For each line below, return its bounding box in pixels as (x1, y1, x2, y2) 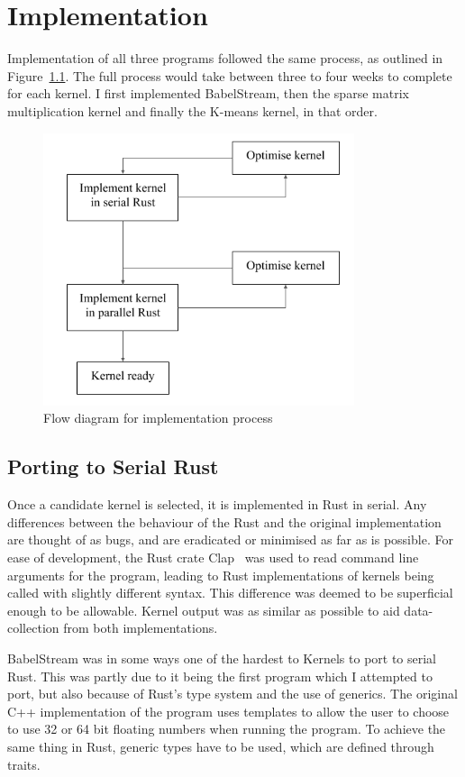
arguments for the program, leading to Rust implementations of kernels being (7, 565, 434, 584)
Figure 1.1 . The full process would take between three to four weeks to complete (7, 66, 452, 85)
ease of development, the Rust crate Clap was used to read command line (7, 548, 419, 567)
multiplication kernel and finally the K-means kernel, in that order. (7, 101, 378, 120)
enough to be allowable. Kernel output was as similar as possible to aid (7, 600, 400, 619)
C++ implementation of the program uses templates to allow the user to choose (7, 701, 450, 720)
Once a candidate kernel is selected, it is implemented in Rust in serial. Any (7, 495, 427, 514)
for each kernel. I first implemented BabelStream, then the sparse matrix (7, 84, 409, 103)
